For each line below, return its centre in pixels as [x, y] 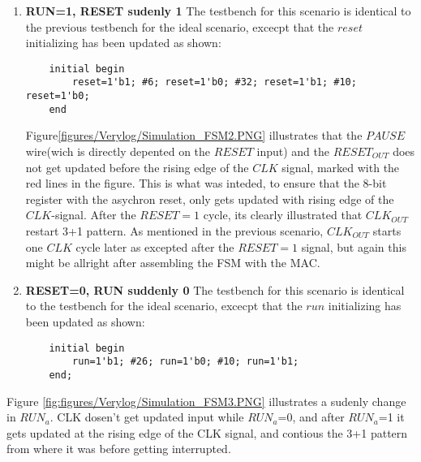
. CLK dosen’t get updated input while [147, 417]
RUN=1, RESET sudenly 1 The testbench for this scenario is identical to [218, 11]
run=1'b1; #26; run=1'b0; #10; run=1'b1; [186, 362]
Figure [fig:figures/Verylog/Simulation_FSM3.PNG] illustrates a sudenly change [206, 401]
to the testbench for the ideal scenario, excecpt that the [164, 306]
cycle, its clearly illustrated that [283, 215]
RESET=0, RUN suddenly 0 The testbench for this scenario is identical [215, 289]
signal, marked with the [341, 167]
